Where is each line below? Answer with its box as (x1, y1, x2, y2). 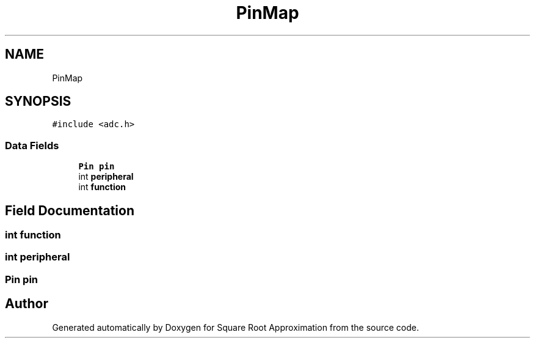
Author (5, 296, 48, 312)
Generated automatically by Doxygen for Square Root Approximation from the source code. (52, 322, 419, 333)
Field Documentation (5, 202, 134, 218)
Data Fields (5, 139, 59, 152)
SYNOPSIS (5, 94, 71, 109)
